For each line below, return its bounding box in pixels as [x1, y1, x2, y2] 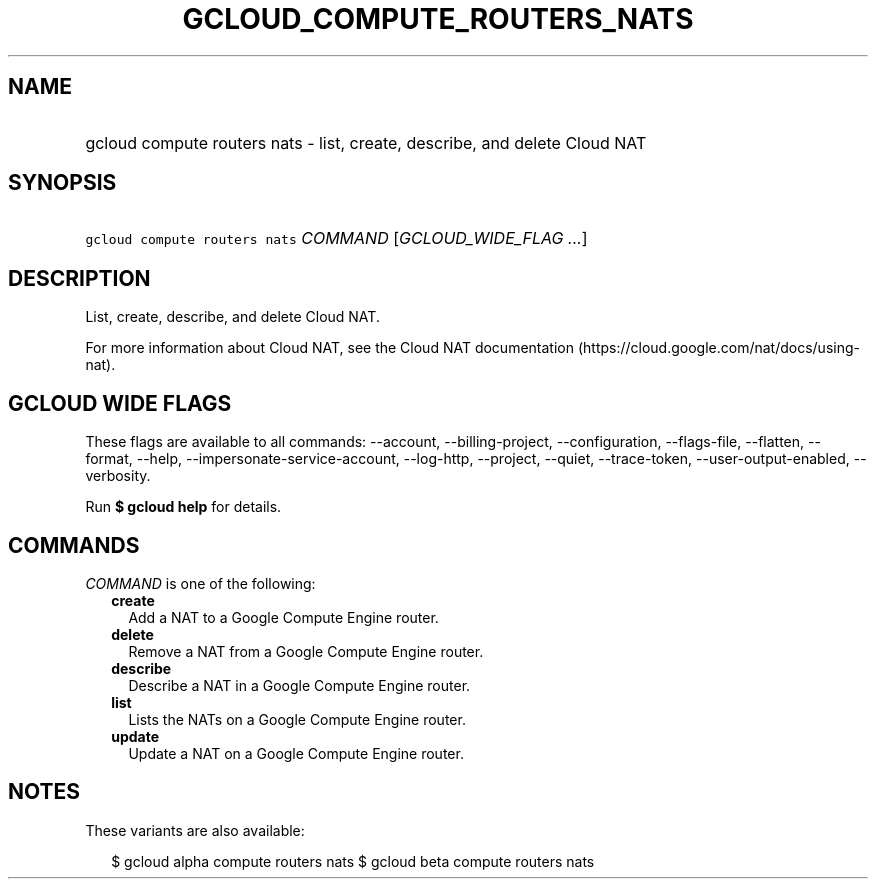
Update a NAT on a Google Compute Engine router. [128, 744, 464, 762]
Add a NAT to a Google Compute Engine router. [128, 608, 439, 626]
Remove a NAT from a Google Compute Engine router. [128, 642, 484, 660]
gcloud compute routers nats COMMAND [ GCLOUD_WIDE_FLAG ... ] [85, 228, 588, 249]
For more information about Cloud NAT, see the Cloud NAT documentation [85, 339, 574, 357]
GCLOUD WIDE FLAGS [8, 390, 232, 416]
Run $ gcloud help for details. [85, 498, 282, 516]
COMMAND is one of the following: [85, 574, 316, 592]
